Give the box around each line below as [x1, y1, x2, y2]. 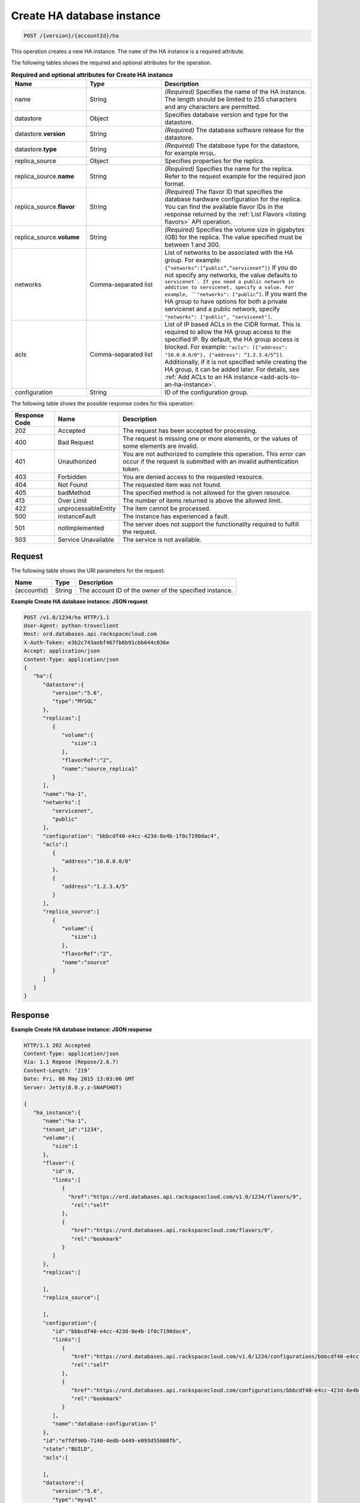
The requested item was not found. [122, 480, 222, 489]
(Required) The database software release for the [164, 126, 304, 135]
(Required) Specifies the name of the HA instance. [164, 88, 307, 96]
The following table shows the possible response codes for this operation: [11, 400, 194, 407]
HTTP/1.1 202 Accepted [23, 1042, 91, 1048]
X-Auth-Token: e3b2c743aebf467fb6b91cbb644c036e [23, 639, 170, 646]
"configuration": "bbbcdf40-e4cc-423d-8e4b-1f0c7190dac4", [43, 833, 220, 839]
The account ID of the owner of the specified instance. [79, 586, 233, 595]
